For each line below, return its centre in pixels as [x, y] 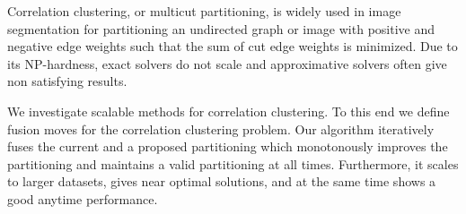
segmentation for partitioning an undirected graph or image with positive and [221, 28]
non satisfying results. [67, 81]
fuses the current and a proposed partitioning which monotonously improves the [228, 146]
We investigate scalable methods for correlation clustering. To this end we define [229, 111]
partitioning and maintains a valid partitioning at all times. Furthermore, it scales [233, 163]
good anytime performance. [83, 198]
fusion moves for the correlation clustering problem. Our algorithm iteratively [221, 128]
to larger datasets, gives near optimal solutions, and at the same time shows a [222, 181]
